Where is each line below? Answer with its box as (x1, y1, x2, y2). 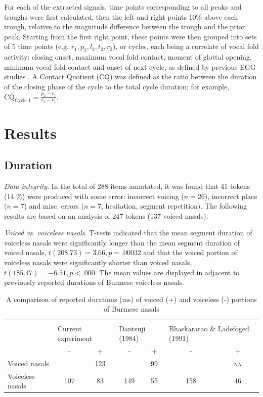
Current (57, 323, 82, 333)
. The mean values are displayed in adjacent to (95, 267, 240, 277)
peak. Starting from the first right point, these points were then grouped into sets (4, 31, 257, 41)
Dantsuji (119, 323, 146, 333)
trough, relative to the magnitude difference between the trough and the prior (4, 21, 245, 32)
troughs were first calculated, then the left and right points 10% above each (4, 11, 238, 22)
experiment (57, 333, 92, 343)
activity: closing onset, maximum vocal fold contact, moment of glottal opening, (4, 52, 252, 62)
